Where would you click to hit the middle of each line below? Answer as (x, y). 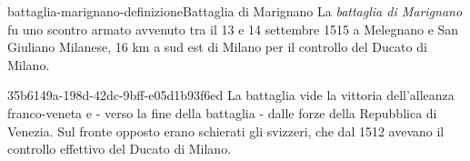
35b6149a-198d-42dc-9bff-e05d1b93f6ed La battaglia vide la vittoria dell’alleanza (231, 95)
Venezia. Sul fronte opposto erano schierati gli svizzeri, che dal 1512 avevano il (226, 131)
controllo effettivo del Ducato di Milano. (120, 149)
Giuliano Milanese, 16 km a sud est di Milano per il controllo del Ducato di (217, 47)
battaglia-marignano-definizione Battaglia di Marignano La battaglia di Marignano (235, 11)
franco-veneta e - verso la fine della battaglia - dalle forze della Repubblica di (222, 112)
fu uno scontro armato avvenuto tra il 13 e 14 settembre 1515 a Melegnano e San (233, 29)
